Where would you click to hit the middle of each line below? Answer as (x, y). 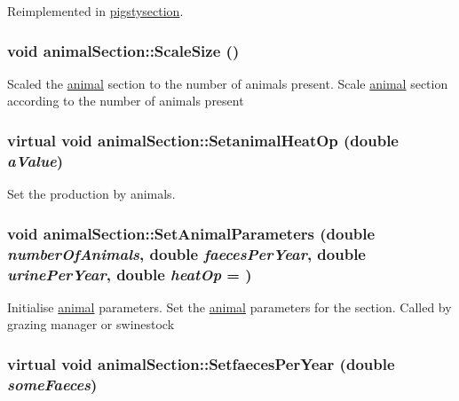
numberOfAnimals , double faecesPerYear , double (186, 253)
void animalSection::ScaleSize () (123, 50)
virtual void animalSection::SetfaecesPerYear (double (201, 363)
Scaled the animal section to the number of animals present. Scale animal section (228, 83)
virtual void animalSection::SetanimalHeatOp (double (203, 140)
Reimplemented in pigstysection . (95, 11)
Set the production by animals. (91, 194)
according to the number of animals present (126, 101)
